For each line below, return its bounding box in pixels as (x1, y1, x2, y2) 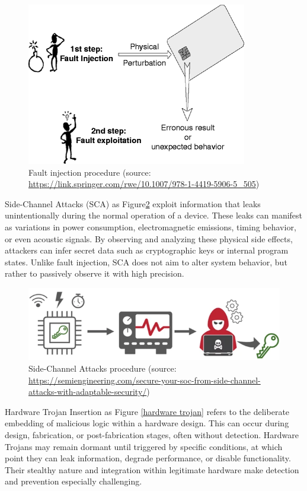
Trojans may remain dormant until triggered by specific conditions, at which (5, 440, 283, 452)
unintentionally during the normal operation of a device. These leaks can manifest (5, 209, 303, 221)
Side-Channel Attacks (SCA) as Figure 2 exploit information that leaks (5, 197, 261, 210)
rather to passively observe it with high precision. (5, 267, 184, 280)
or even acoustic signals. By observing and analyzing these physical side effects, (5, 232, 293, 245)
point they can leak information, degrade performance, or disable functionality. (5, 452, 291, 464)
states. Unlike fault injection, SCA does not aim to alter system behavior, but (5, 255, 287, 268)
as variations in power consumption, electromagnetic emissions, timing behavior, (5, 220, 296, 233)
